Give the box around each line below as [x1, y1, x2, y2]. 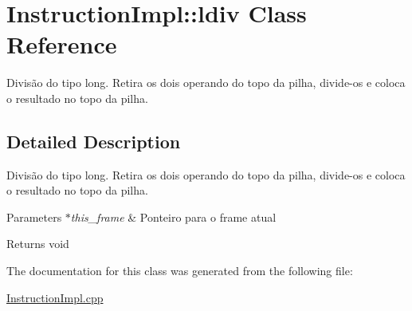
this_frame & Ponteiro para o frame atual [70, 208, 277, 225]
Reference [6, 28, 117, 61]
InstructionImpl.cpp [6, 289, 104, 305]
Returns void [6, 235, 69, 252]
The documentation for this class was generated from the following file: [6, 262, 353, 279]
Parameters [6, 208, 62, 225]
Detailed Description [6, 128, 181, 153]
